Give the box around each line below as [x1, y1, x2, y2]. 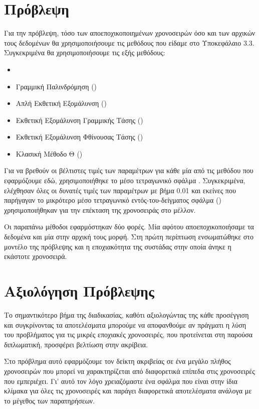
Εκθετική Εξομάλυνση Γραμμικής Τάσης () [16, 114, 143, 125]
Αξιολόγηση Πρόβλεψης [4, 281, 154, 301]
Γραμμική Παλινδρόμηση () [16, 81, 97, 91]
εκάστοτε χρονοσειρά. [4, 251, 67, 261]
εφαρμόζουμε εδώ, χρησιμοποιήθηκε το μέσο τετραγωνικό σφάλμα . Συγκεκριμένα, [4, 175, 245, 186]
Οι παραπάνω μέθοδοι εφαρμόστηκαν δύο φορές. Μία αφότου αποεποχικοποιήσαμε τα [4, 221, 254, 232]
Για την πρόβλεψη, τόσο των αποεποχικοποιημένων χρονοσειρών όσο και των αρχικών [4, 28, 255, 38]
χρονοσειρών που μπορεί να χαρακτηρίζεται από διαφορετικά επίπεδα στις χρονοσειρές [4, 365, 255, 376]
